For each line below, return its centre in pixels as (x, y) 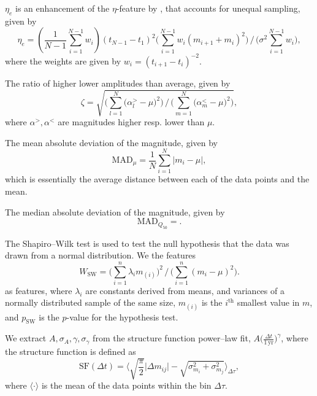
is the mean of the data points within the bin (126, 385)
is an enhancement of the (62, 8)
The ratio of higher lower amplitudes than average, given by (118, 83)
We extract (26, 338)
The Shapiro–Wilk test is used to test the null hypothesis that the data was (147, 243)
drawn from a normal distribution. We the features (101, 255)
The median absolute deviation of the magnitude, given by (115, 212)
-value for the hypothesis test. (122, 316)
